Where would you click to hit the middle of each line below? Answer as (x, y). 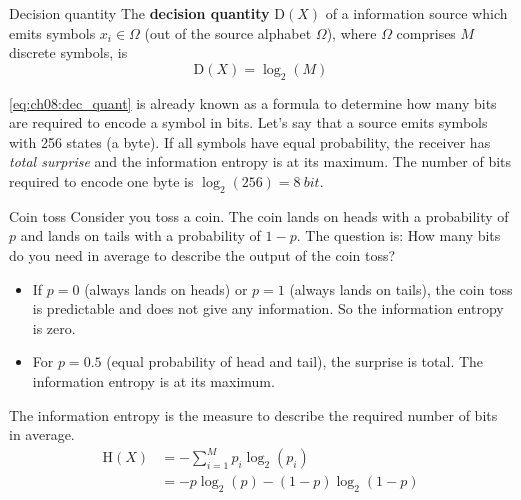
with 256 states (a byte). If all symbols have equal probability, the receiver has (250, 141)
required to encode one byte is (101, 180)
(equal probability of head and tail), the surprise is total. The (295, 361)
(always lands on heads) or (166, 288)
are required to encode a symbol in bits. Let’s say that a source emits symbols (248, 122)
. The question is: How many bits (398, 235)
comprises (426, 32)
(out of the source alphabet (228, 32)
